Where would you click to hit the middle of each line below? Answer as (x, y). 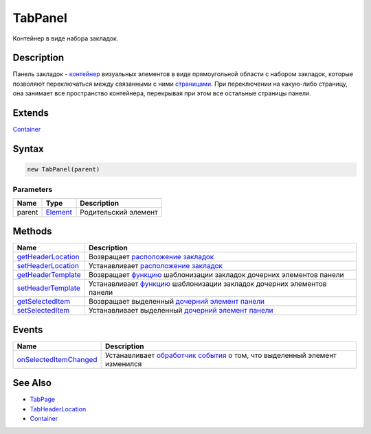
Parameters (33, 189)
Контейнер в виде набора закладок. (66, 38)
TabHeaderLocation (58, 409)
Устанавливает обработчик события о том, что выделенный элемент (221, 355)
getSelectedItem (44, 302)
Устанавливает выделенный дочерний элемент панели (181, 311)
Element (59, 212)
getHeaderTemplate (49, 275)
